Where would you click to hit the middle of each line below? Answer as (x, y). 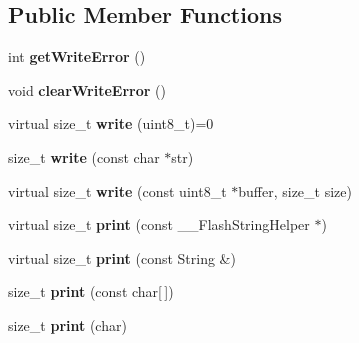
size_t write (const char (84, 156)
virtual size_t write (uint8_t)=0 (111, 123)
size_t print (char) (67, 324)
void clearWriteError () (87, 89)
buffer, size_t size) (295, 190)
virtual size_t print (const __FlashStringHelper (159, 224)
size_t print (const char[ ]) (91, 291)
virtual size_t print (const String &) (122, 257)
